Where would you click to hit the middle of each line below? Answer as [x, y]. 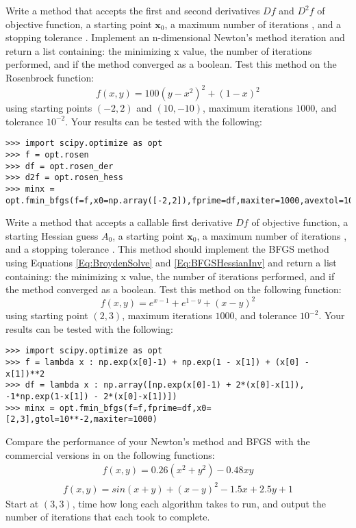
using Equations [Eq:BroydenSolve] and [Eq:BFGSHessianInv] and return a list [171, 262]
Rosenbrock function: [50, 77]
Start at [22, 503]
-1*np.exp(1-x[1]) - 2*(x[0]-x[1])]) [91, 397]
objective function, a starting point [79, 24]
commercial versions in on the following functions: [110, 454]
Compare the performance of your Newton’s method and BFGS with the [158, 441]
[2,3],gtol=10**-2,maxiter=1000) [81, 419]
